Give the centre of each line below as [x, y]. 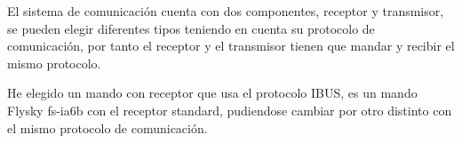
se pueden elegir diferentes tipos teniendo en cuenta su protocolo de [191, 28]
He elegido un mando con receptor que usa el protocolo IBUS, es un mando [212, 93]
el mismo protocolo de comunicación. [108, 127]
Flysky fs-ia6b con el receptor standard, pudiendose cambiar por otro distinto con [230, 110]
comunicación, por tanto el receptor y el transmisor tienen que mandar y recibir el [231, 46]
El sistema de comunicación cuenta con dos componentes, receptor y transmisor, [226, 11]
